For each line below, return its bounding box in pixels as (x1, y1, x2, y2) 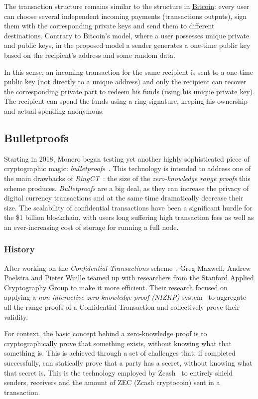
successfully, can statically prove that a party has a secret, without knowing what (4, 358, 253, 368)
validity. (4, 311, 28, 322)
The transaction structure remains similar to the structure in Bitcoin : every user (4, 1, 250, 11)
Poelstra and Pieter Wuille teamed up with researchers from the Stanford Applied (4, 272, 254, 283)
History (4, 243, 35, 255)
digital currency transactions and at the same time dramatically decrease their (4, 193, 244, 203)
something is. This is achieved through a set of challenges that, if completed (4, 348, 236, 358)
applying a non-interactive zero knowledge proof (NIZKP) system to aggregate (4, 292, 246, 302)
